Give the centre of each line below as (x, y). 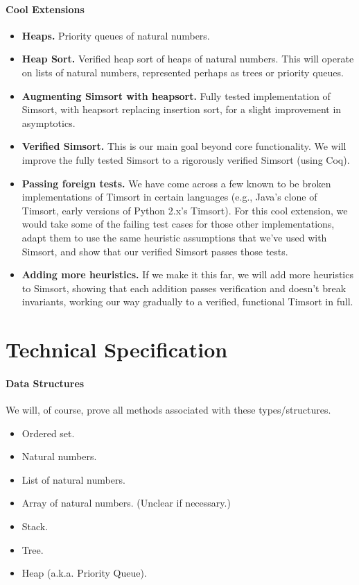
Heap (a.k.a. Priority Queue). (84, 573)
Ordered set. (48, 433)
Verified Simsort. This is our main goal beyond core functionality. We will (184, 146)
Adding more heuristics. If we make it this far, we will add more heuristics (187, 274)
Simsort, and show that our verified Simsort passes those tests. (155, 251)
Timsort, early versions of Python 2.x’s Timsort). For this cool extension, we (185, 210)
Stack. (35, 526)
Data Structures (45, 383)
